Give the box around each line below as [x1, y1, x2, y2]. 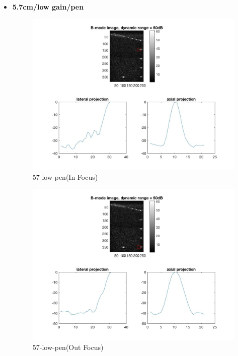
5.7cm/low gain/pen [12, 2, 84, 12]
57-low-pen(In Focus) [32, 171, 98, 182]
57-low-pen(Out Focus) [32, 341, 104, 352]
